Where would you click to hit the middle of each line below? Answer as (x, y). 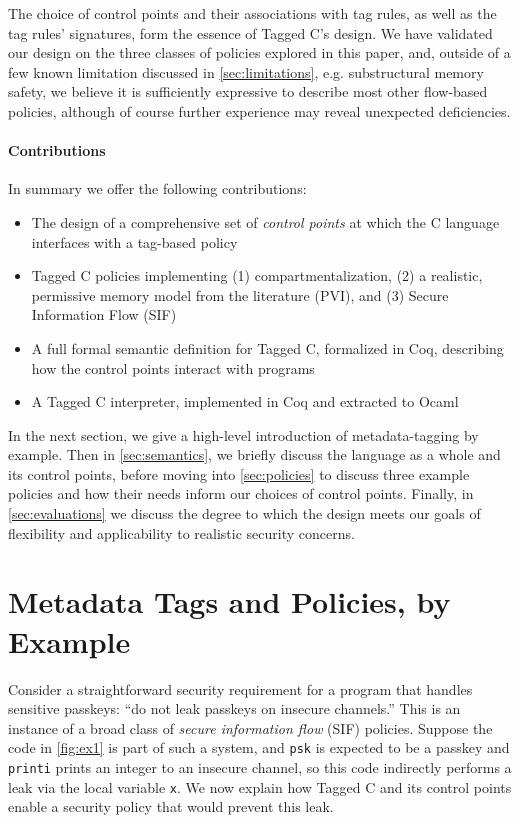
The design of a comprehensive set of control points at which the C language (265, 221)
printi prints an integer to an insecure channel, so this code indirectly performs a (260, 767)
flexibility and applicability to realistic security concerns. (181, 532)
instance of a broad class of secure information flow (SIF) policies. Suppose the (250, 727)
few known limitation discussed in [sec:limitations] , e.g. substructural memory (246, 71)
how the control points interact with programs (173, 367)
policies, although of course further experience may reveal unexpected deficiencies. (259, 110)
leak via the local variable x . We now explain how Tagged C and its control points (260, 786)
